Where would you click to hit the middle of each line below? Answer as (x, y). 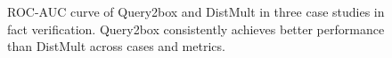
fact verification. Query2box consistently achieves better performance (196, 29)
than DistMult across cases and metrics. (116, 46)
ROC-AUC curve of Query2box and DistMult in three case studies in (196, 11)
